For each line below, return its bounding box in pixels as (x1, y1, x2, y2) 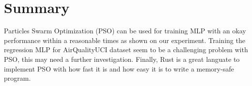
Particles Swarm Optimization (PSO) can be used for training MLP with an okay (4, 26, 246, 36)
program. (4, 73, 31, 83)
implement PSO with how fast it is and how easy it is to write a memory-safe (4, 63, 234, 73)
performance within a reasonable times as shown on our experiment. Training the (4, 35, 245, 45)
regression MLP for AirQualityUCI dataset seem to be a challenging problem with (4, 44, 248, 55)
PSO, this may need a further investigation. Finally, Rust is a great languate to (4, 54, 240, 64)
